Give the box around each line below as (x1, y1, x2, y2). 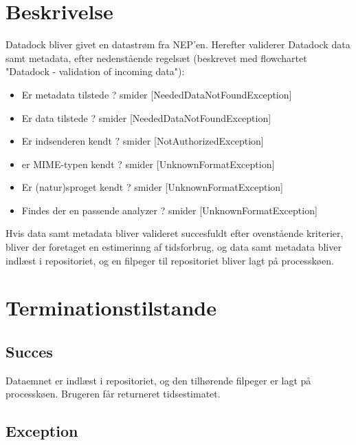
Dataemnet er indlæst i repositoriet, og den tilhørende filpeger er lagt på (5, 373, 311, 387)
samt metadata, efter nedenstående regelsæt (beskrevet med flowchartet (5, 50, 307, 65)
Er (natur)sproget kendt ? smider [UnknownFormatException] (21, 180, 283, 194)
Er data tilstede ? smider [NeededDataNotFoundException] (21, 110, 271, 125)
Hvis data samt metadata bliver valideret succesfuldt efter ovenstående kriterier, (5, 226, 344, 240)
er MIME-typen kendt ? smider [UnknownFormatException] (21, 156, 275, 171)
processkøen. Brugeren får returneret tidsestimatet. (5, 386, 221, 401)
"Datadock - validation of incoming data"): (5, 64, 185, 79)
